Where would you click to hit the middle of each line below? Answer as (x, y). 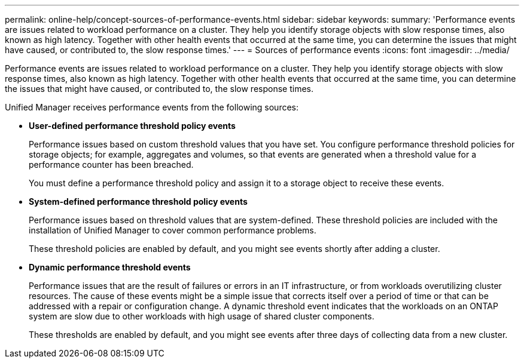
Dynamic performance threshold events (110, 267)
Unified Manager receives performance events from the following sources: (152, 107)
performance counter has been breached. (111, 164)
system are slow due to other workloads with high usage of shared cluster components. (202, 316)
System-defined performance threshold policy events (138, 202)
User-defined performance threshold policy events (132, 126)
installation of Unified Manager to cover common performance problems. (173, 230)
